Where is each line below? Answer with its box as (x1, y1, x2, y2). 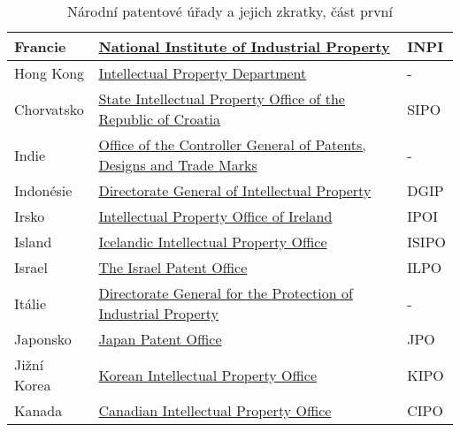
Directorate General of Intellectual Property (98, 180, 372, 201)
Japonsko (14, 329, 72, 349)
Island (14, 231, 52, 252)
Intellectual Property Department (98, 63, 307, 83)
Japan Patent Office (98, 329, 222, 349)
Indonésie (14, 180, 73, 201)
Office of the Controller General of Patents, (98, 134, 366, 155)
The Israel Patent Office (98, 257, 248, 277)
